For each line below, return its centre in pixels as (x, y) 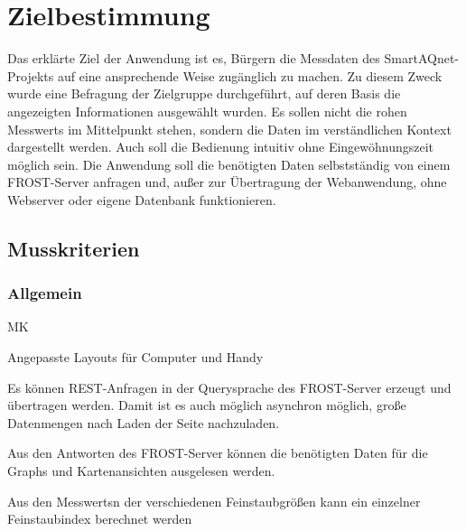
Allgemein (45, 293)
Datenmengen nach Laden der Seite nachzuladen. (144, 422)
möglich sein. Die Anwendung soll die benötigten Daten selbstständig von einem (229, 164)
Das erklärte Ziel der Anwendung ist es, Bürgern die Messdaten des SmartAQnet (231, 58)
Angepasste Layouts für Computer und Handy (135, 357)
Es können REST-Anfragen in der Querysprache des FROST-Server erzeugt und (229, 387)
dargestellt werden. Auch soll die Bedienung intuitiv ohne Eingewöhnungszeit (221, 147)
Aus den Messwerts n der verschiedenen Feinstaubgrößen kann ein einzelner (214, 501)
